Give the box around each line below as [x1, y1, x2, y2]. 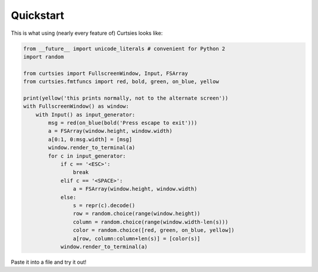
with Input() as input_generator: [35, 111, 135, 118]
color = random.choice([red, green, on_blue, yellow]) [72, 227, 235, 234]
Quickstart [11, 9, 65, 22]
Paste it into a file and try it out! [11, 258, 87, 266]
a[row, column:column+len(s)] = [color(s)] [72, 235, 201, 242]
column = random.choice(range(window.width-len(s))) [72, 218, 228, 225]
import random [23, 53, 64, 60]
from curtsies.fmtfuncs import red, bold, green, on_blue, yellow [23, 78, 219, 85]
